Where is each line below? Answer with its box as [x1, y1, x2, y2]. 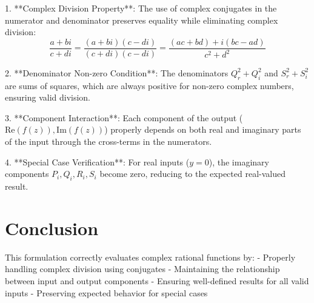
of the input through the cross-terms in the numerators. [5, 135, 212, 148]
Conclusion [5, 215, 99, 240]
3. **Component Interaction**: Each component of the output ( [5, 111, 243, 124]
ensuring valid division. [5, 91, 91, 104]
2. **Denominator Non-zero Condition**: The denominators [5, 66, 229, 79]
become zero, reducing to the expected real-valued [99, 167, 286, 180]
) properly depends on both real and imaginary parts [104, 123, 301, 136]
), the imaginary [209, 155, 269, 168]
